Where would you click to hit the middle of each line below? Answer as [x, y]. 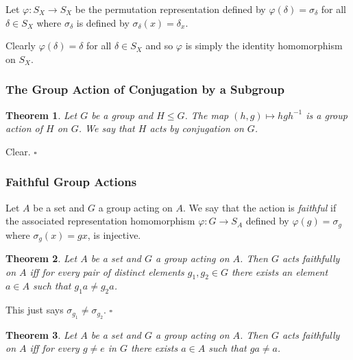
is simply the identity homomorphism [264, 46]
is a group [327, 115]
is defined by [103, 22]
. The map [207, 115]
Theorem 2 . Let [41, 258]
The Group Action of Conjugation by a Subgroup [145, 89]
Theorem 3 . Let [41, 334]
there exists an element [280, 271]
